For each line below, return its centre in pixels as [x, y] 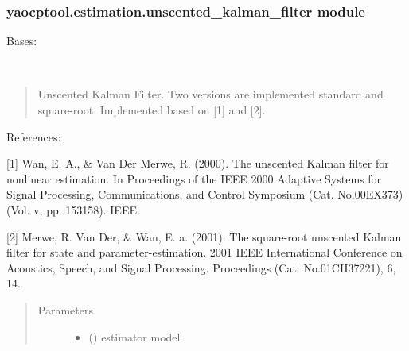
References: [34, 136]
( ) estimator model [134, 336]
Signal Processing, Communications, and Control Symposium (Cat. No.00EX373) [205, 194]
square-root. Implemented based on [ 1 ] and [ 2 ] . [152, 110]
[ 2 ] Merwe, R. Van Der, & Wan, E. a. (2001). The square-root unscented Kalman [204, 236]
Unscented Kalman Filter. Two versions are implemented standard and [210, 94]
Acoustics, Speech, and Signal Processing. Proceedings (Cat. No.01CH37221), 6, [201, 267]
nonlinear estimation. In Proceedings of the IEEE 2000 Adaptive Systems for [194, 178]
